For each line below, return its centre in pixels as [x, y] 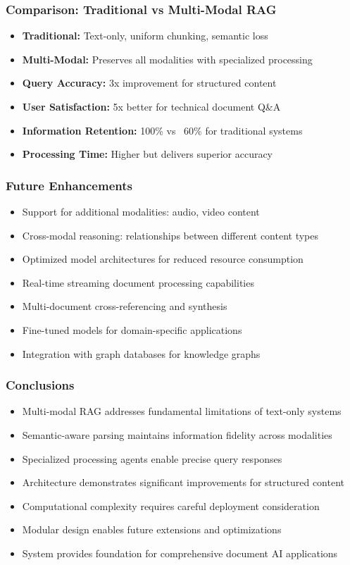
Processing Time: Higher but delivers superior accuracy [148, 154]
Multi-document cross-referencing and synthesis [125, 306]
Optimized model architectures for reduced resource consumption [163, 259]
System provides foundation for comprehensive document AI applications [180, 553]
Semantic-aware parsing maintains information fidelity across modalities [177, 434]
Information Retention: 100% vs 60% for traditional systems [162, 130]
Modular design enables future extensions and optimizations [152, 529]
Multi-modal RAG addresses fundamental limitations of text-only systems [182, 411]
